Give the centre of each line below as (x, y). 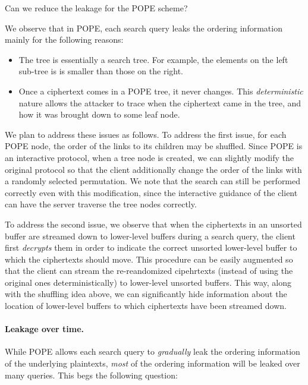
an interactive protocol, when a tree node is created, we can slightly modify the (150, 157)
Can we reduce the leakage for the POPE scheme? (96, 8)
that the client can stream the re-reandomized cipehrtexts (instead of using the (149, 271)
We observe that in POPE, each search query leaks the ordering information (144, 28)
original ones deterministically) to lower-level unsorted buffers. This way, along (148, 282)
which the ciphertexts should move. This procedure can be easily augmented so (149, 259)
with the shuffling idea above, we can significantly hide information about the (146, 294)
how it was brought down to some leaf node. (99, 114)
